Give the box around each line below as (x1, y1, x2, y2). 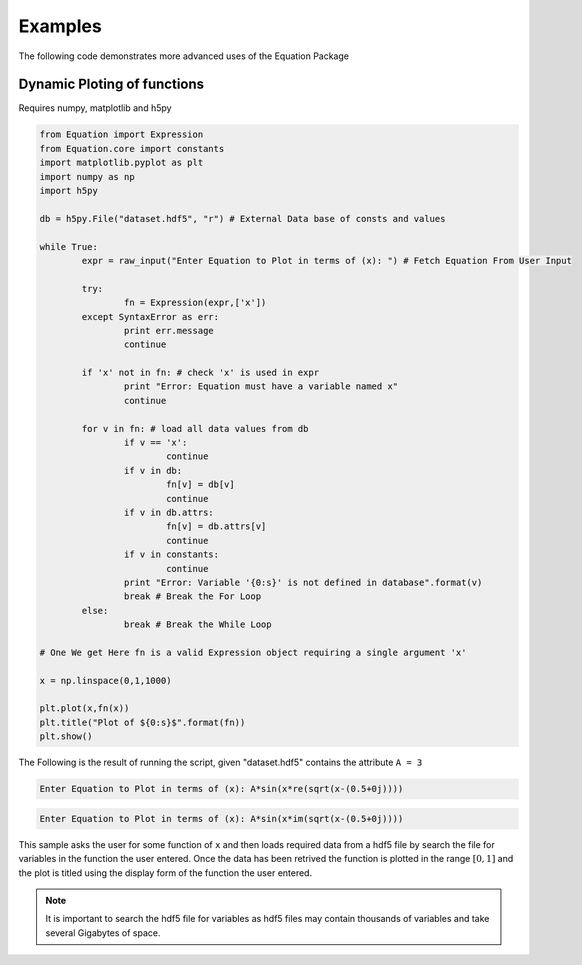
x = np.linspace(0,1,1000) (39, 675, 172, 686)
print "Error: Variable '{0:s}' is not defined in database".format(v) (123, 576, 483, 588)
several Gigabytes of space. (45, 926, 161, 939)
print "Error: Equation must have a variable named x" (123, 381, 399, 392)
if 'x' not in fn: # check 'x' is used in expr (81, 367, 320, 379)
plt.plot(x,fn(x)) (39, 703, 130, 714)
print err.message (123, 325, 214, 336)
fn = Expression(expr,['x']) (123, 297, 267, 309)
